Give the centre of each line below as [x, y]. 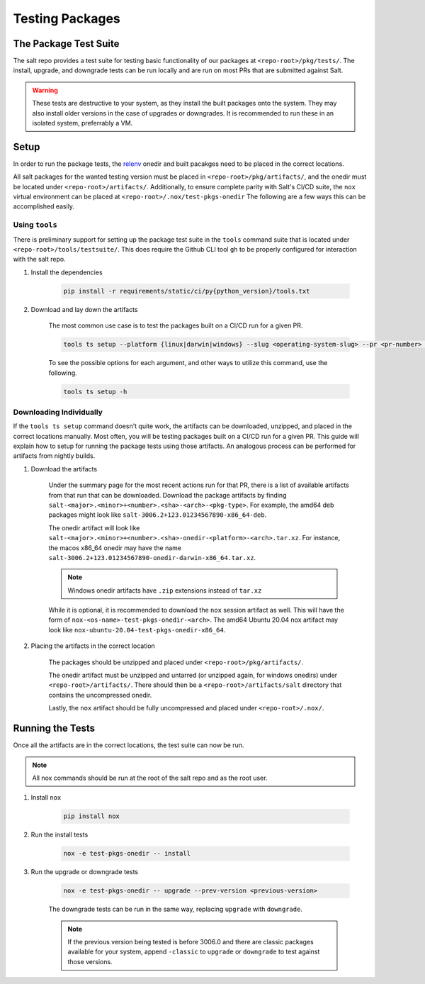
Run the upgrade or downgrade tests [84, 872]
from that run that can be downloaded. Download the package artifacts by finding [168, 495]
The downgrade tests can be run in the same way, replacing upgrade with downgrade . [175, 909]
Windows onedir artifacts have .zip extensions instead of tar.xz [165, 590]
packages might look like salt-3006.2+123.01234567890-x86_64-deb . [158, 515]
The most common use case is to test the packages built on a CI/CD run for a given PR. [176, 325]
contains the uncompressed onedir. [100, 695]
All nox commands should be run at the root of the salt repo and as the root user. [150, 778]
